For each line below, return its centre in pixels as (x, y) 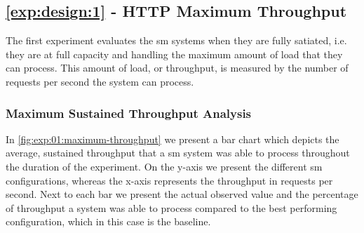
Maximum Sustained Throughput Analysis (129, 113)
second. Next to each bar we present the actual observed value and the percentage (182, 194)
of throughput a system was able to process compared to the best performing (171, 207)
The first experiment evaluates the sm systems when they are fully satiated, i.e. (176, 40)
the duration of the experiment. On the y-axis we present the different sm (164, 166)
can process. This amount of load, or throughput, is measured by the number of (177, 68)
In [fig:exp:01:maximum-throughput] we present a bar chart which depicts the (173, 139)
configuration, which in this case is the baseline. (108, 221)
